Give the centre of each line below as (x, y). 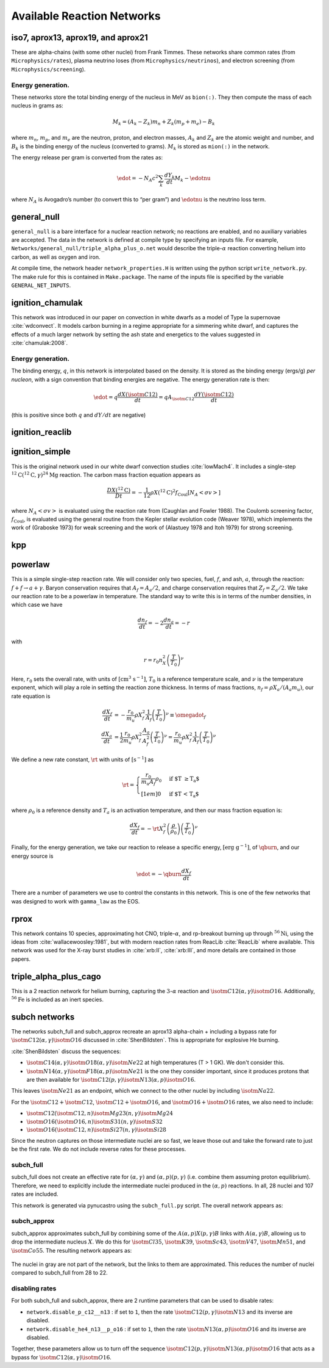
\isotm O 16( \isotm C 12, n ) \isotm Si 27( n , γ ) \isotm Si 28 (97, 1130)
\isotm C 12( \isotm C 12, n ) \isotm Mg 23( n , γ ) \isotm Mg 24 (100, 1113)
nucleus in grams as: (37, 106)
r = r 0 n (153, 661)
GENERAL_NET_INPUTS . (41, 285)
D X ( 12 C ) (119, 490)
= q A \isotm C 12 (177, 398)
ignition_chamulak (47, 302)
